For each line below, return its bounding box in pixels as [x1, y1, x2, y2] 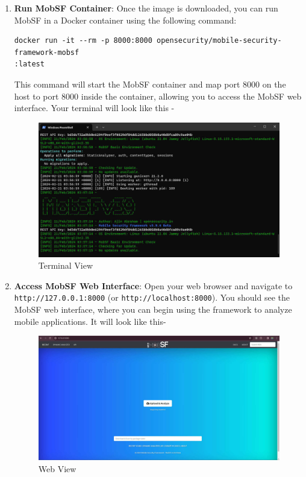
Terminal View [38, 259, 93, 272]
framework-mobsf [14, 48, 80, 57]
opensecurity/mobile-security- [157, 36, 282, 45]
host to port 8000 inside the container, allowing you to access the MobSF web [14, 89, 302, 102]
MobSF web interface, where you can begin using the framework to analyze [14, 303, 292, 315]
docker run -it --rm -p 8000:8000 [14, 36, 152, 45]
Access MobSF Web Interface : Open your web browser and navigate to [14, 279, 293, 292]
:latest [14, 60, 45, 69]
